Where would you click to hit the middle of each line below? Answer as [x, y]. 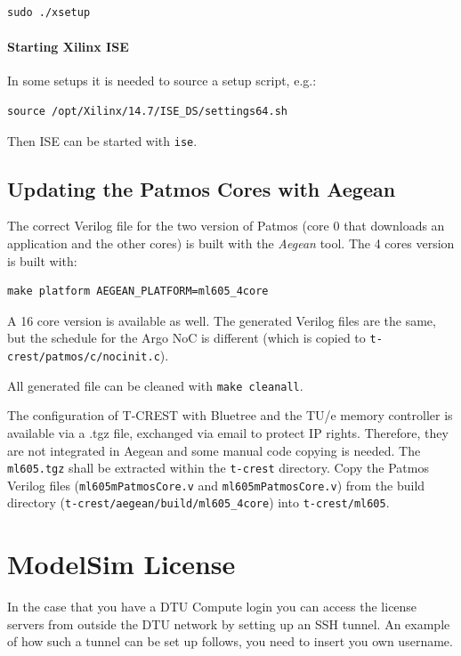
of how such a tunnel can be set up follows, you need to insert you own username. [230, 641]
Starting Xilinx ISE [68, 47]
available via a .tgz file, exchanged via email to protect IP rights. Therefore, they [228, 432]
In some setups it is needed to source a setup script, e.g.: [162, 81]
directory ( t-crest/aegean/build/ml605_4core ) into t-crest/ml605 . [198, 502]
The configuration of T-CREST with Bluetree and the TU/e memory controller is [230, 415]
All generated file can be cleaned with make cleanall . [155, 385]
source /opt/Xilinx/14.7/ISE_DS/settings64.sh [147, 111]
